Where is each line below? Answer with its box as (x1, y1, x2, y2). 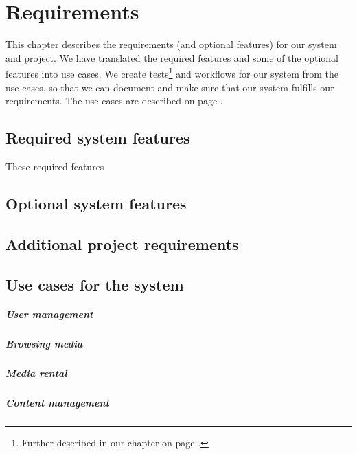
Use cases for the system (5, 273, 184, 295)
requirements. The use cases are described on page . (5, 93, 223, 108)
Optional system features (5, 192, 187, 214)
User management (5, 307, 93, 321)
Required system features (5, 127, 190, 148)
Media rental (5, 366, 67, 381)
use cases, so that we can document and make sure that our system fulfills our (5, 80, 334, 94)
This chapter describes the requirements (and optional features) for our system (5, 37, 337, 52)
